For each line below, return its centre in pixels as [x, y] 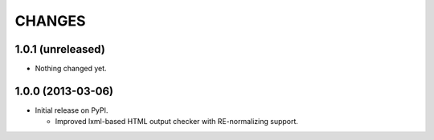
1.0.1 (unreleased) [60, 49]
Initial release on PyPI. [72, 110]
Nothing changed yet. [71, 69]
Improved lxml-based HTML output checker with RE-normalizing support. [177, 122]
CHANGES [50, 21]
